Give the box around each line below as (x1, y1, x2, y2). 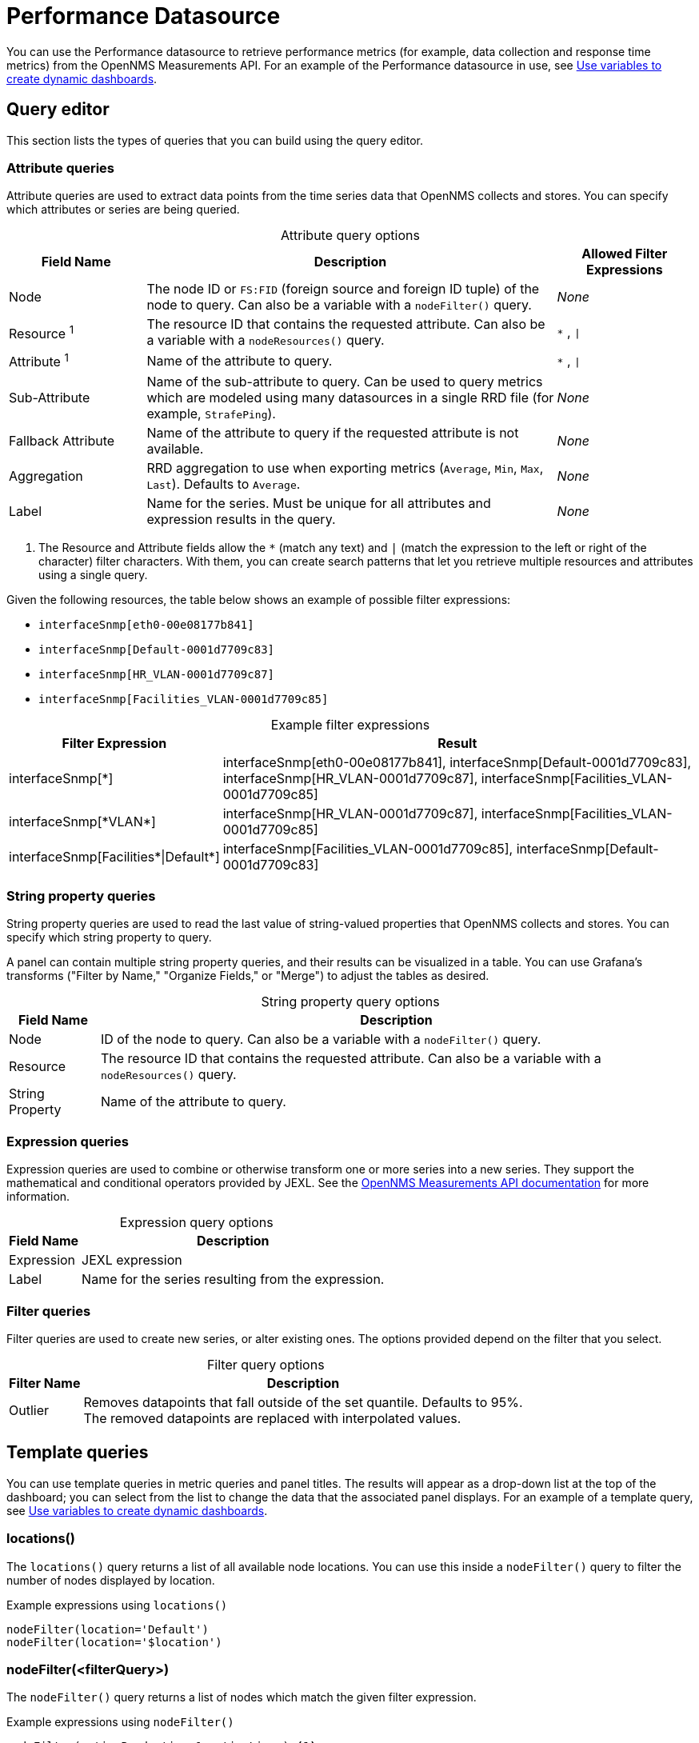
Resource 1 (9, 322, 74, 342)
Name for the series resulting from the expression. (82, 1271, 385, 1288)
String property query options (261, 993, 440, 1010)
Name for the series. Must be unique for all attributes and (146, 494, 491, 511)
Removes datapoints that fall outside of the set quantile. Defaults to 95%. (83, 1393, 523, 1410)
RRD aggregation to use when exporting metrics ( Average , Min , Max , (146, 459, 544, 476)
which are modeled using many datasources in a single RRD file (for (146, 389, 554, 406)
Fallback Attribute (9, 432, 115, 449)
